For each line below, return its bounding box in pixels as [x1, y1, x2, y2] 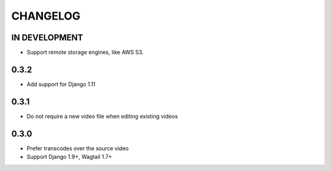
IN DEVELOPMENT [11, 32, 83, 43]
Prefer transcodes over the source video [26, 144, 129, 152]
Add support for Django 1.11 [26, 80, 96, 88]
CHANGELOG [11, 9, 81, 23]
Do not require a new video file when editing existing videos [26, 112, 178, 120]
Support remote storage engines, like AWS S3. [26, 49, 144, 56]
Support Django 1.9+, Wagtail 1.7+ [26, 153, 113, 161]
